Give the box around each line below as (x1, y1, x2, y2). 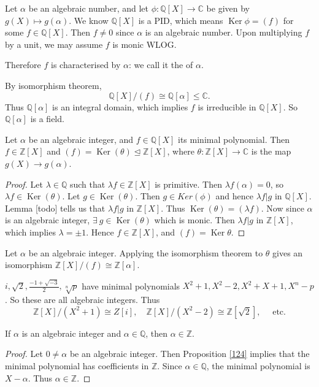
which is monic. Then (154, 213, 235, 226)
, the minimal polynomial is (206, 359, 310, 372)
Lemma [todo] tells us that (5, 201, 106, 214)
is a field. (30, 112, 64, 125)
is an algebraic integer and (21, 326, 121, 339)
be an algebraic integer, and (28, 132, 134, 145)
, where (167, 145, 194, 158)
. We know (69, 13, 109, 26)
